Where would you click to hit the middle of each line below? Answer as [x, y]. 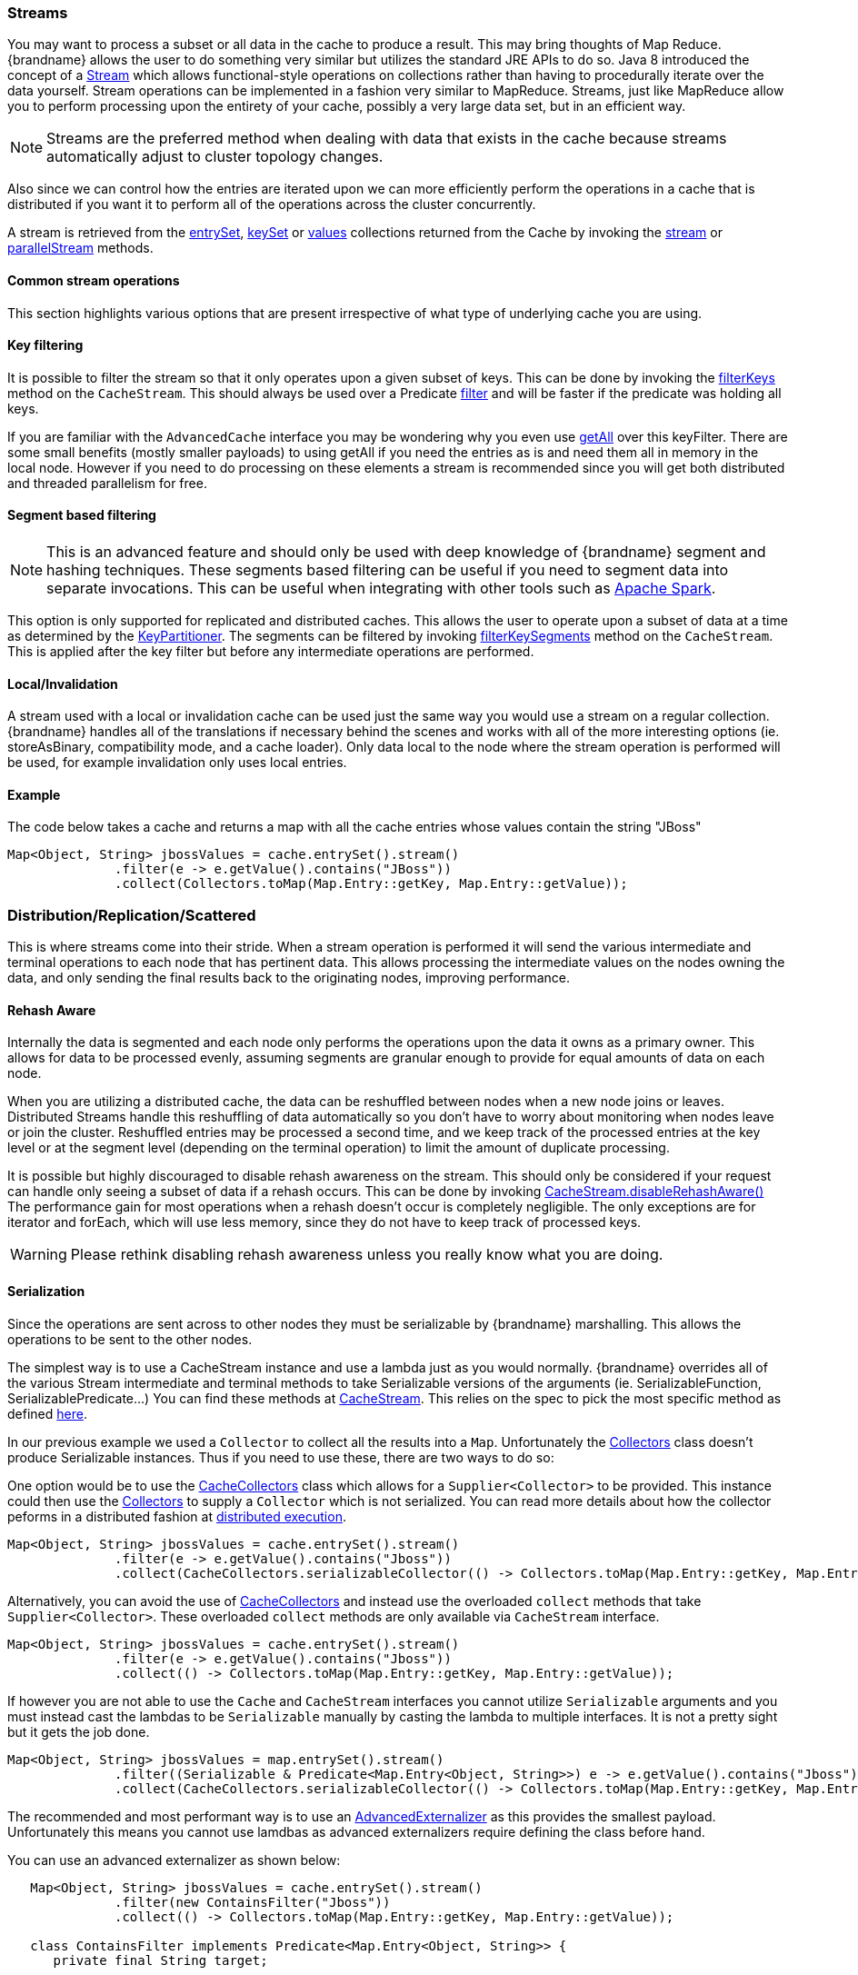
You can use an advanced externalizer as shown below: [174, 1860]
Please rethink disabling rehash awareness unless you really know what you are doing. [367, 1255]
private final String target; [160, 1960]
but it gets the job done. [79, 1731]
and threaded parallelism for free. [107, 483]
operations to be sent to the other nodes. [130, 1339]
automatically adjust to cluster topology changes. [215, 157]
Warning [39, 1255]
